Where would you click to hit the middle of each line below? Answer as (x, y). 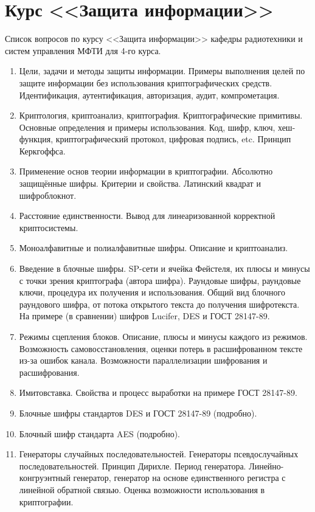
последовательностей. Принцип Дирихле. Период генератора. (133, 465)
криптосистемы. (49, 227)
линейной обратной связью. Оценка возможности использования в (142, 489)
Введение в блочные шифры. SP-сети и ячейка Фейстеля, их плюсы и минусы (164, 268)
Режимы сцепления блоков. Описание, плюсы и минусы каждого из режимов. (163, 336)
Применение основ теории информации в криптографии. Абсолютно (146, 171)
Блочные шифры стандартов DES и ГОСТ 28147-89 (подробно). (138, 413)
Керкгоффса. (42, 150)
